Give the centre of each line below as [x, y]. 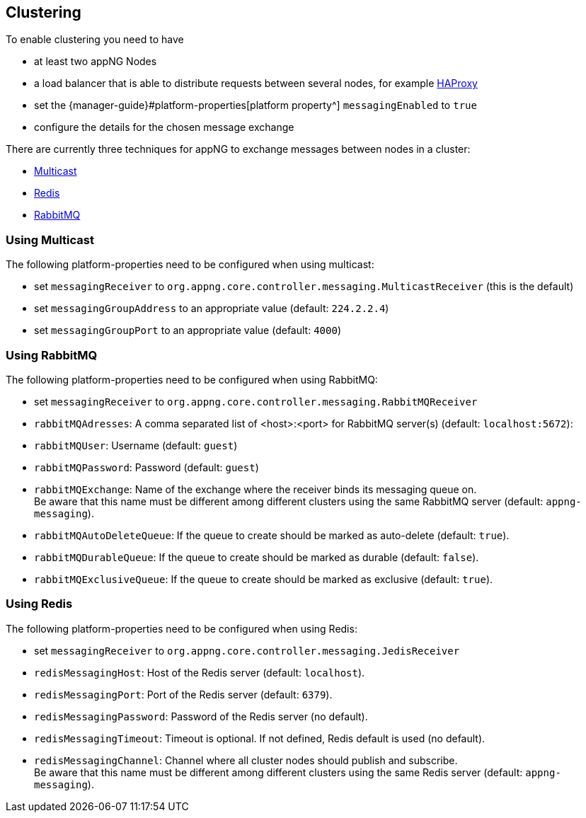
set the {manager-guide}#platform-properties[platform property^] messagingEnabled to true [255, 105]
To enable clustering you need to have [95, 40]
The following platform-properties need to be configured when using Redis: [182, 628]
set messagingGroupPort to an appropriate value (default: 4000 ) [188, 330]
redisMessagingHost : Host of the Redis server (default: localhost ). [200, 672]
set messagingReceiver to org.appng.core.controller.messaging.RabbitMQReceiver [256, 401]
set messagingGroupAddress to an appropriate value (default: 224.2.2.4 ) [212, 309]
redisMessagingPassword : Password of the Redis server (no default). [201, 716]
